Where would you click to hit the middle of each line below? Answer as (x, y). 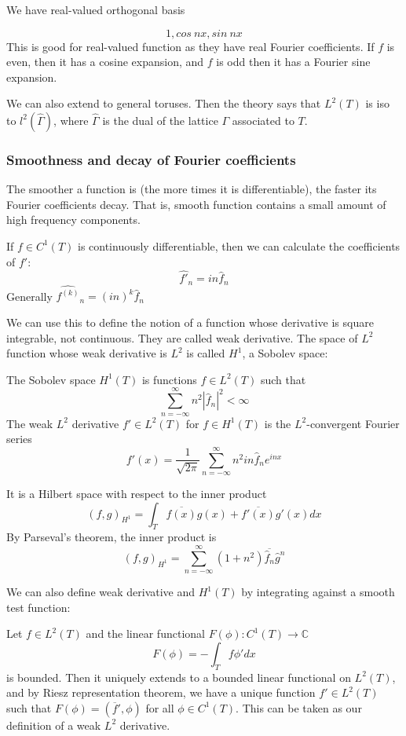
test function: (38, 607)
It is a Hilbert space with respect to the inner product (137, 494)
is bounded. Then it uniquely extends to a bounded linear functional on (179, 677)
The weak (30, 423)
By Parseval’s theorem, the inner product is (112, 537)
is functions (169, 379)
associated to (263, 120)
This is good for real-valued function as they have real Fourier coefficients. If (190, 46)
